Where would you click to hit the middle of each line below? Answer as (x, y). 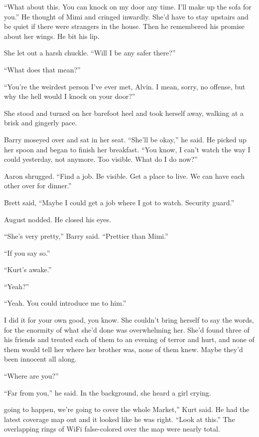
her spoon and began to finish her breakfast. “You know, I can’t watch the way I (127, 149)
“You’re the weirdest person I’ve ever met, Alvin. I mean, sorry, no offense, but (125, 86)
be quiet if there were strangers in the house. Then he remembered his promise (124, 26)
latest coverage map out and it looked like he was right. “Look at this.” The (120, 419)
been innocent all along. (40, 359)
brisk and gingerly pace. (41, 123)
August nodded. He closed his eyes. (58, 219)
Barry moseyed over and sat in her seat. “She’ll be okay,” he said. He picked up (125, 139)
